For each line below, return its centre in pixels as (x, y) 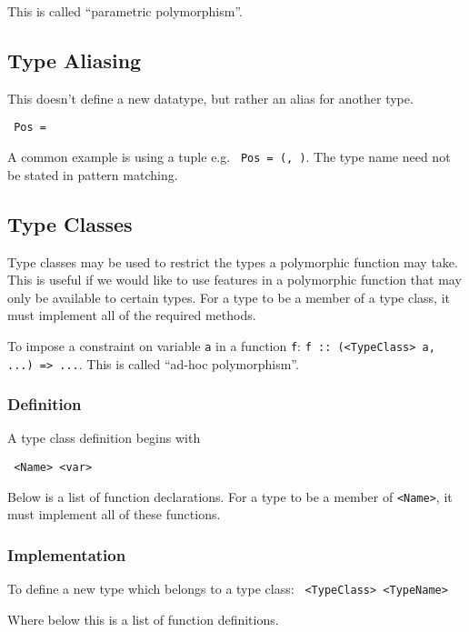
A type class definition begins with (104, 438)
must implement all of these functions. (114, 514)
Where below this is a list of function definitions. (143, 619)
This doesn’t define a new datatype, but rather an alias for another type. (210, 98)
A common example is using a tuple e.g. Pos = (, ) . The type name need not (229, 157)
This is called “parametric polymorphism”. (125, 11)
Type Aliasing (75, 60)
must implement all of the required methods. (132, 315)
